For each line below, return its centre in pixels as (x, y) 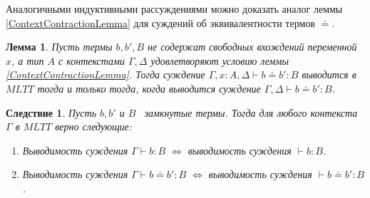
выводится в (329, 74)
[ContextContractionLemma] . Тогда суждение (106, 74)
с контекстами (91, 60)
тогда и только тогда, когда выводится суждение (149, 88)
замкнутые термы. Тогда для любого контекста (251, 112)
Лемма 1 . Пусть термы (59, 47)
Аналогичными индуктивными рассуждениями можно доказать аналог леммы (174, 9)
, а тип (28, 60)
